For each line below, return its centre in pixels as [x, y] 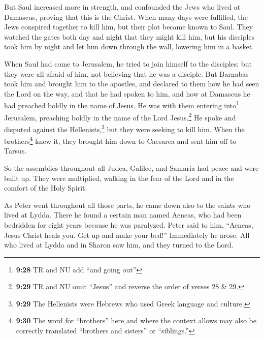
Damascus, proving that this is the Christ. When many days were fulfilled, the [126, 17]
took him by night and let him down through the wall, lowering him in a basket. [129, 47]
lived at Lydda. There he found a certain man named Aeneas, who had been [123, 215]
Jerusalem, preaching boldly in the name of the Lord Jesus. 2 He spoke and [120, 116]
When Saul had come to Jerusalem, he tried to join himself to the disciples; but [128, 63]
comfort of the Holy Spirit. [46, 188]
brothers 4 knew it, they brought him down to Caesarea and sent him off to [120, 140]
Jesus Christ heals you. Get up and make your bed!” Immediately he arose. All [127, 235]
